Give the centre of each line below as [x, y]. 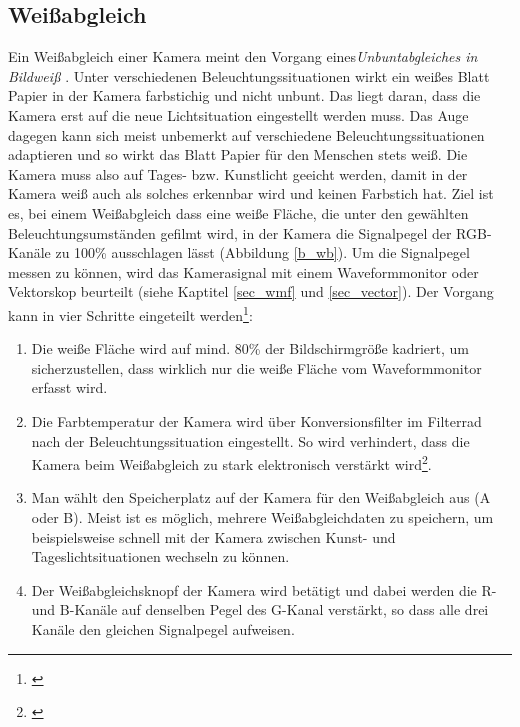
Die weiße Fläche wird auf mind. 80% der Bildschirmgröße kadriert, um [250, 348]
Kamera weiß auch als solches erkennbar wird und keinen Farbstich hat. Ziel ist [251, 193]
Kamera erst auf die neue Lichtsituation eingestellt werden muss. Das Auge [238, 114]
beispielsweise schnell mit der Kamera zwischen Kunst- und [213, 536]
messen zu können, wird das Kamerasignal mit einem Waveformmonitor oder [243, 271]
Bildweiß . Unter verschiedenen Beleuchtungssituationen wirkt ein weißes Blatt [249, 75]
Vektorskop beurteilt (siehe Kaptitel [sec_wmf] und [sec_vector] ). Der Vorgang [251, 291]
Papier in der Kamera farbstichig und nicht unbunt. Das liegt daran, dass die [244, 95]
